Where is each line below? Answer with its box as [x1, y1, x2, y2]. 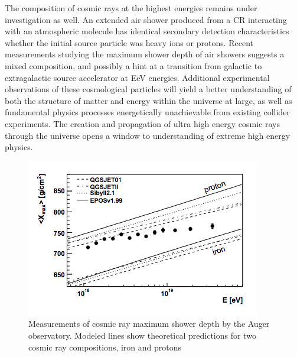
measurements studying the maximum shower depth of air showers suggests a [5, 48, 285, 60]
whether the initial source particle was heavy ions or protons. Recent [5, 36, 254, 48]
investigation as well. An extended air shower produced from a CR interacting [5, 13, 287, 25]
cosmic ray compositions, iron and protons [28, 340, 182, 353]
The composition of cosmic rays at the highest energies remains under [5, 2, 257, 14]
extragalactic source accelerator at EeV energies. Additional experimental [5, 71, 270, 83]
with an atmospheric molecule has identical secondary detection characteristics [5, 25, 289, 37]
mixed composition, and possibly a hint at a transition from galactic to [5, 59, 262, 72]
